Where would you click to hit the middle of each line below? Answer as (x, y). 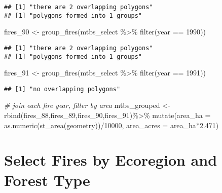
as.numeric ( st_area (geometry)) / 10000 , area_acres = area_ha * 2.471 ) (112, 125)
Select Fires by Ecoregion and (111, 160)
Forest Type (47, 180)
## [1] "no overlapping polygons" (62, 89)
